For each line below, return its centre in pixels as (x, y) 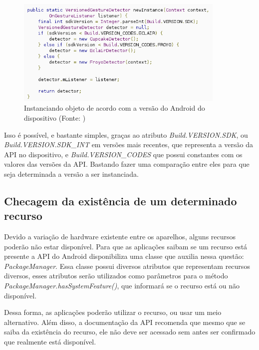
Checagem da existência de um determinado (121, 201)
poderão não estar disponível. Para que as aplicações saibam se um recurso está (126, 246)
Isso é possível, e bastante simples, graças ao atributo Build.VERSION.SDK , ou (126, 134)
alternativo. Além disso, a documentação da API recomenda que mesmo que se (125, 322)
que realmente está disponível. (50, 341)
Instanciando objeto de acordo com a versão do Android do (115, 108)
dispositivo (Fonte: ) (55, 117)
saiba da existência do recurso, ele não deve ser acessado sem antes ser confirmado (130, 332)
